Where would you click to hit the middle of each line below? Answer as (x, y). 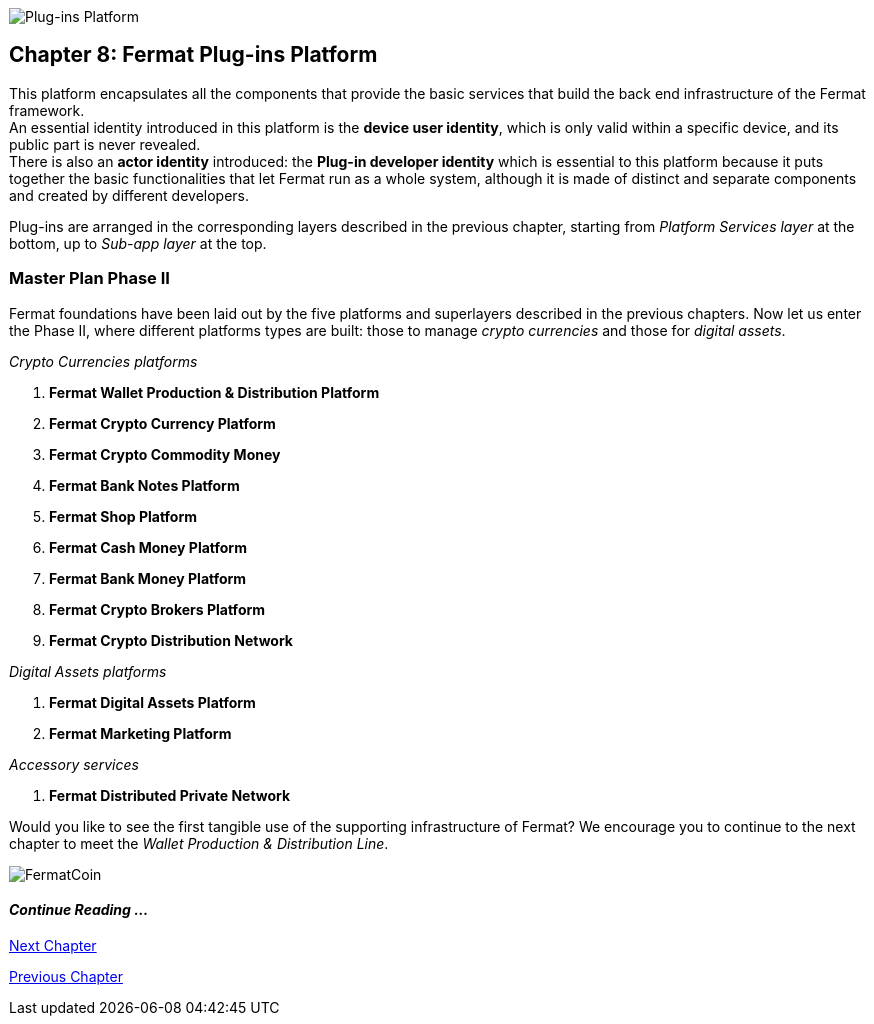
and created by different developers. (129, 195)
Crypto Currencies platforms (103, 361)
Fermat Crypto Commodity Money (165, 454)
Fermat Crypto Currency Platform (162, 423)
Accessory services (74, 764)
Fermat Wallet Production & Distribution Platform (214, 392)
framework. (47, 110)
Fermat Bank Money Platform (148, 578)
